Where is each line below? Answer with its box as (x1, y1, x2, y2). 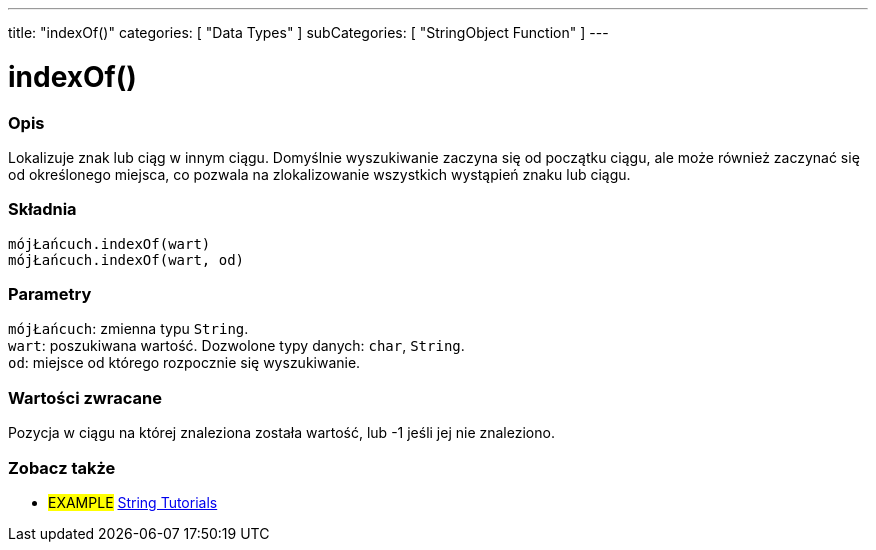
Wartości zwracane (8, 387, 162, 408)
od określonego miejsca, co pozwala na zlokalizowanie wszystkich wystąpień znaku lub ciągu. (8, 165, 631, 183)
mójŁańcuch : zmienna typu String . (8, 320, 249, 338)
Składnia (8, 199, 77, 220)
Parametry (8, 284, 92, 304)
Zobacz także (8, 457, 116, 478)
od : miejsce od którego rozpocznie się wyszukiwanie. (8, 354, 361, 372)
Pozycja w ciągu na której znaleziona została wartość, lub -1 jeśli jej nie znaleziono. (8, 424, 555, 442)
